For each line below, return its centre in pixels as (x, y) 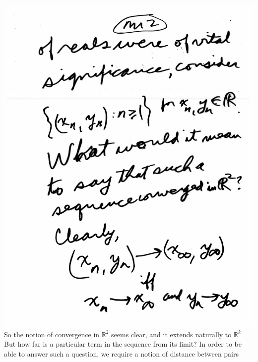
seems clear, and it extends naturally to (171, 334)
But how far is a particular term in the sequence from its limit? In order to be (123, 344)
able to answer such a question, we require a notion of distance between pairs (122, 353)
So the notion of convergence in (52, 334)
